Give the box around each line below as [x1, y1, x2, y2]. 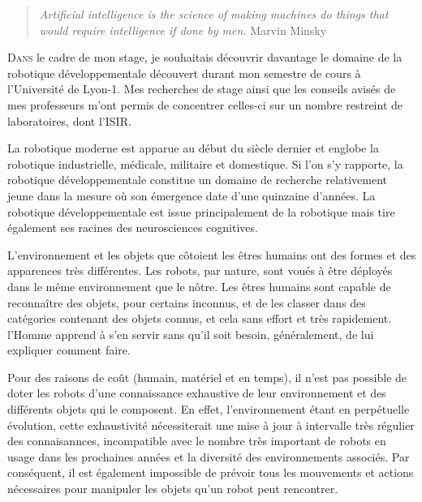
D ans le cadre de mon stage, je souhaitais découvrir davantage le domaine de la [7, 49, 403, 66]
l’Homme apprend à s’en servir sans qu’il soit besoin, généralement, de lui [7, 325, 374, 342]
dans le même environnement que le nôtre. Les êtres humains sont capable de [7, 277, 391, 294]
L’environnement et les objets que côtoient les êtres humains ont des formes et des [7, 246, 416, 263]
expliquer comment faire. [7, 341, 131, 358]
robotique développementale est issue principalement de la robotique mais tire [7, 203, 395, 220]
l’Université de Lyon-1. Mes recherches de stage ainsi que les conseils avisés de [7, 80, 396, 97]
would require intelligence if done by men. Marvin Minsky [39, 21, 327, 38]
